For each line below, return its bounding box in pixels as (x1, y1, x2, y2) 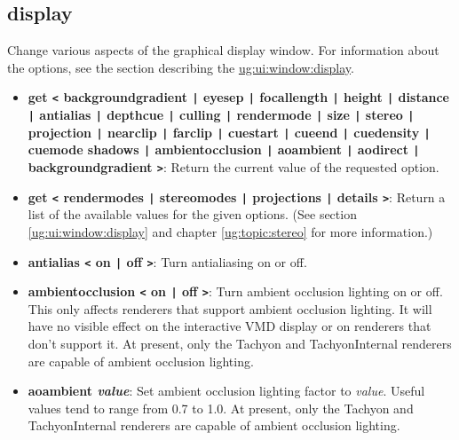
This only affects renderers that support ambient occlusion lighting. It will (28, 299, 432, 318)
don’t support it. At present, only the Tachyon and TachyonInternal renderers (28, 334, 452, 353)
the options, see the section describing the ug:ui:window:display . (7, 58, 354, 76)
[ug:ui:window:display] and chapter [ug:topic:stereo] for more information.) (28, 222, 433, 240)
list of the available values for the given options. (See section (28, 205, 357, 224)
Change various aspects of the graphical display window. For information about (7, 41, 439, 59)
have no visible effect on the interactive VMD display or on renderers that (28, 317, 431, 335)
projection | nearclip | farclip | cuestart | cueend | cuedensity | (28, 122, 431, 141)
